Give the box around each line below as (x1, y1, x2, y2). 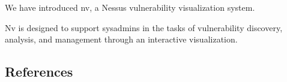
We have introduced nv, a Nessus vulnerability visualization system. (5, 1, 255, 13)
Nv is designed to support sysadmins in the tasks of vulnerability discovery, (5, 21, 283, 34)
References (5, 62, 73, 81)
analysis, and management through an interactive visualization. (5, 33, 238, 45)
